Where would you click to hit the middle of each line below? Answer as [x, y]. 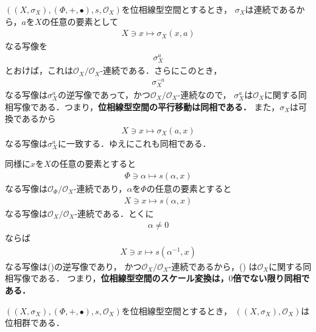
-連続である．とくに [114, 213]
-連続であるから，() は [213, 266]
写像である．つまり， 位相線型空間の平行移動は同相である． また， [146, 106]
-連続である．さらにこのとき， [161, 70]
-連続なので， [204, 94]
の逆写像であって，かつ [104, 94]
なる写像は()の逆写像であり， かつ [73, 266]
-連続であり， [100, 188]
